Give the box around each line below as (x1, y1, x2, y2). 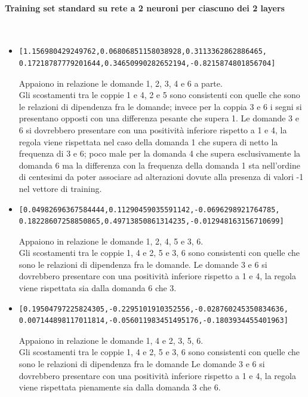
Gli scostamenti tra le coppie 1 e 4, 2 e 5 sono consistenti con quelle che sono (19, 88, 300, 101)
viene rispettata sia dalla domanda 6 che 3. (19, 282, 177, 294)
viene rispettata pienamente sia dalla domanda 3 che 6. (19, 381, 221, 393)
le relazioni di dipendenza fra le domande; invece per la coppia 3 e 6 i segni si (19, 100, 302, 112)
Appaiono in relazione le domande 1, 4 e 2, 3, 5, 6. (19, 334, 204, 346)
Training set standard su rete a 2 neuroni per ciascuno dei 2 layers (5, 1, 285, 14)
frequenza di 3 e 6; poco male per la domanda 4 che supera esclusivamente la (19, 147, 301, 160)
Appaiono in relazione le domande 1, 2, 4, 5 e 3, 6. (19, 234, 204, 247)
